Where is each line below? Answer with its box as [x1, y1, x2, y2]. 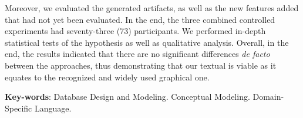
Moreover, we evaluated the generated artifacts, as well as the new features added [5, 2, 299, 14]
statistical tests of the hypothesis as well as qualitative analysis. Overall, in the [5, 36, 289, 48]
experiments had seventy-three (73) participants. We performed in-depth [5, 25, 266, 37]
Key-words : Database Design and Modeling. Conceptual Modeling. [5, 90, 250, 103]
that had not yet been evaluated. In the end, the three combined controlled [5, 13, 275, 25]
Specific [5, 102, 32, 114]
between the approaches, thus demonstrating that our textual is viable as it [5, 59, 277, 71]
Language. [34, 102, 72, 114]
